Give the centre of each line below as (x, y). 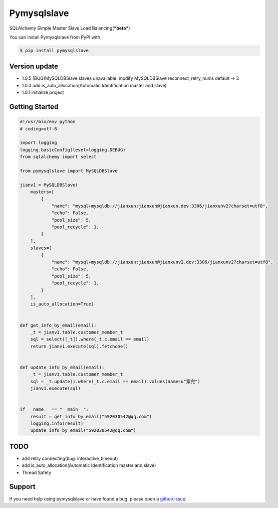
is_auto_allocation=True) (62, 304)
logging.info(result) (57, 424)
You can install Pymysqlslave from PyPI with (55, 37)
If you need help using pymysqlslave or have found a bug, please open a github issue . (98, 498)
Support (22, 487)
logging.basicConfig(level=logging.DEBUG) (73, 150)
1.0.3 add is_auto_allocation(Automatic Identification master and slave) (94, 85)
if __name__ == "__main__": (54, 409)
